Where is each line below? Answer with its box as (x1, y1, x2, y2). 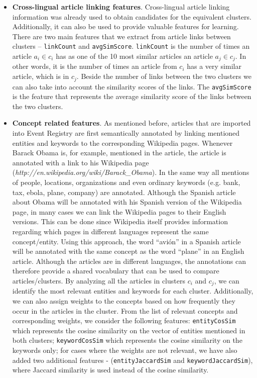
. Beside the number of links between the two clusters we (76, 71, 252, 81)
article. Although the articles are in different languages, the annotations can (12, 255, 246, 266)
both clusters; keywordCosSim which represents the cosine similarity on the (12, 335, 242, 345)
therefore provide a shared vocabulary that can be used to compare (12, 265, 219, 276)
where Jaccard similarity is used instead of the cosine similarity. (12, 364, 209, 375)
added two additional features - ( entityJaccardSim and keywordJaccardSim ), (12, 354, 253, 365)
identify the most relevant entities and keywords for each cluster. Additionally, (12, 286, 253, 296)
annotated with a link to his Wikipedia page (12, 157, 149, 167)
